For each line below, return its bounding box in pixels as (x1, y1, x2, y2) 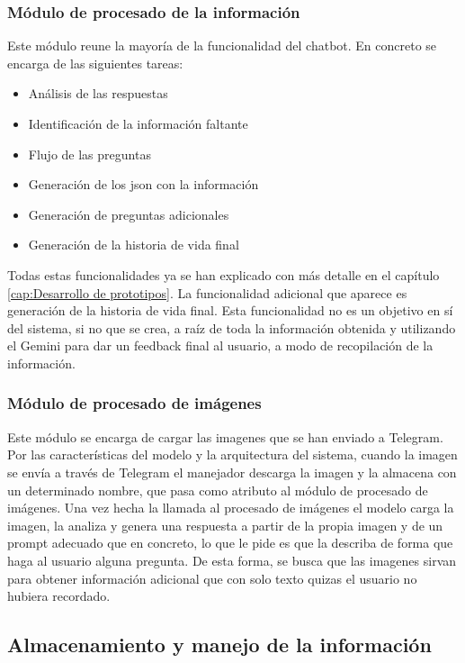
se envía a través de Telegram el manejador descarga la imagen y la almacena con (7, 462, 457, 481)
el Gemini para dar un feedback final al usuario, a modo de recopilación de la (7, 336, 434, 355)
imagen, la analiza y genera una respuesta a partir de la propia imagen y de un (7, 515, 443, 534)
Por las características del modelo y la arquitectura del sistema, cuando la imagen (7, 445, 458, 464)
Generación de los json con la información (28, 175, 259, 194)
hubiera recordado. (7, 586, 111, 605)
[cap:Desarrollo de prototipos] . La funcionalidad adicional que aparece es (7, 283, 407, 302)
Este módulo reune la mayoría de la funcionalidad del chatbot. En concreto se (7, 36, 437, 55)
